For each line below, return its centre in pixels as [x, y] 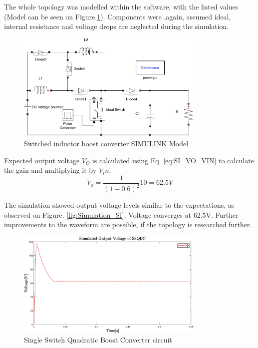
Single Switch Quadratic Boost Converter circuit [98, 340]
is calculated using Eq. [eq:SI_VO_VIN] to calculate [173, 160]
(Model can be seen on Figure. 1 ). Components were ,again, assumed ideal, [118, 16]
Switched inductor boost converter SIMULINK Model [106, 144]
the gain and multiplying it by [50, 170]
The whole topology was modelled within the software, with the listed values [121, 6]
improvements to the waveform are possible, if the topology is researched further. [128, 224]
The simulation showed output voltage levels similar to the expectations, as [119, 205]
